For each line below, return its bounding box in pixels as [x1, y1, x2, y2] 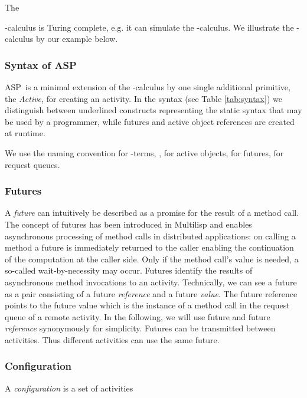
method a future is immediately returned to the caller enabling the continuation [5, 241, 294, 254]
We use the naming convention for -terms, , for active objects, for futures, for [5, 146, 284, 159]
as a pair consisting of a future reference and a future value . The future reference [5, 287, 298, 300]
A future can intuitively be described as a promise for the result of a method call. [5, 206, 299, 219]
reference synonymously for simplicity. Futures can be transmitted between [5, 322, 276, 334]
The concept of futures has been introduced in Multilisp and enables [5, 218, 252, 230]
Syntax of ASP [5, 57, 77, 72]
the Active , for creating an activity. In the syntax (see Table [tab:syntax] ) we [5, 92, 282, 104]
